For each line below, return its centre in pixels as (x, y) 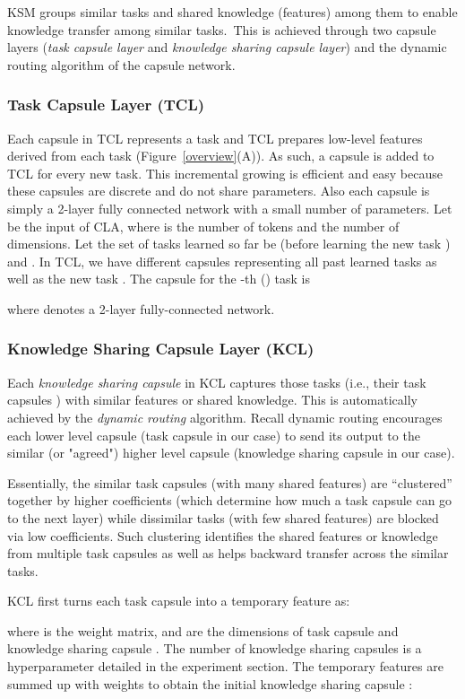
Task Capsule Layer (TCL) (106, 105)
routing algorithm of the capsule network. (121, 64)
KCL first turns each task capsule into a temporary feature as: (179, 601)
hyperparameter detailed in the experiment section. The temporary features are (225, 666)
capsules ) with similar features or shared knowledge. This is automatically (213, 400)
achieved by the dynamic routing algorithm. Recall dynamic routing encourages (225, 417)
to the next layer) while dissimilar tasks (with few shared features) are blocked (223, 517)
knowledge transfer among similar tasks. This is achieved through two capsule (222, 29)
